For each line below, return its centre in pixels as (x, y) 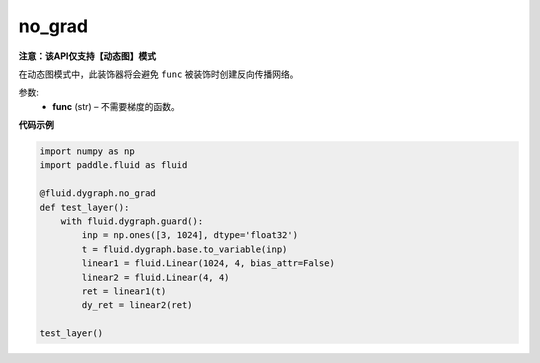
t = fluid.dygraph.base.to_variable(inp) (184, 249)
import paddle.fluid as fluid (113, 165)
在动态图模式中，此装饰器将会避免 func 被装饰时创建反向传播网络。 (158, 74)
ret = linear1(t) (124, 291)
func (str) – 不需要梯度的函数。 (116, 106)
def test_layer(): (84, 207)
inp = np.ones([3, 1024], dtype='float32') (190, 235)
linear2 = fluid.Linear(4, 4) (155, 277)
